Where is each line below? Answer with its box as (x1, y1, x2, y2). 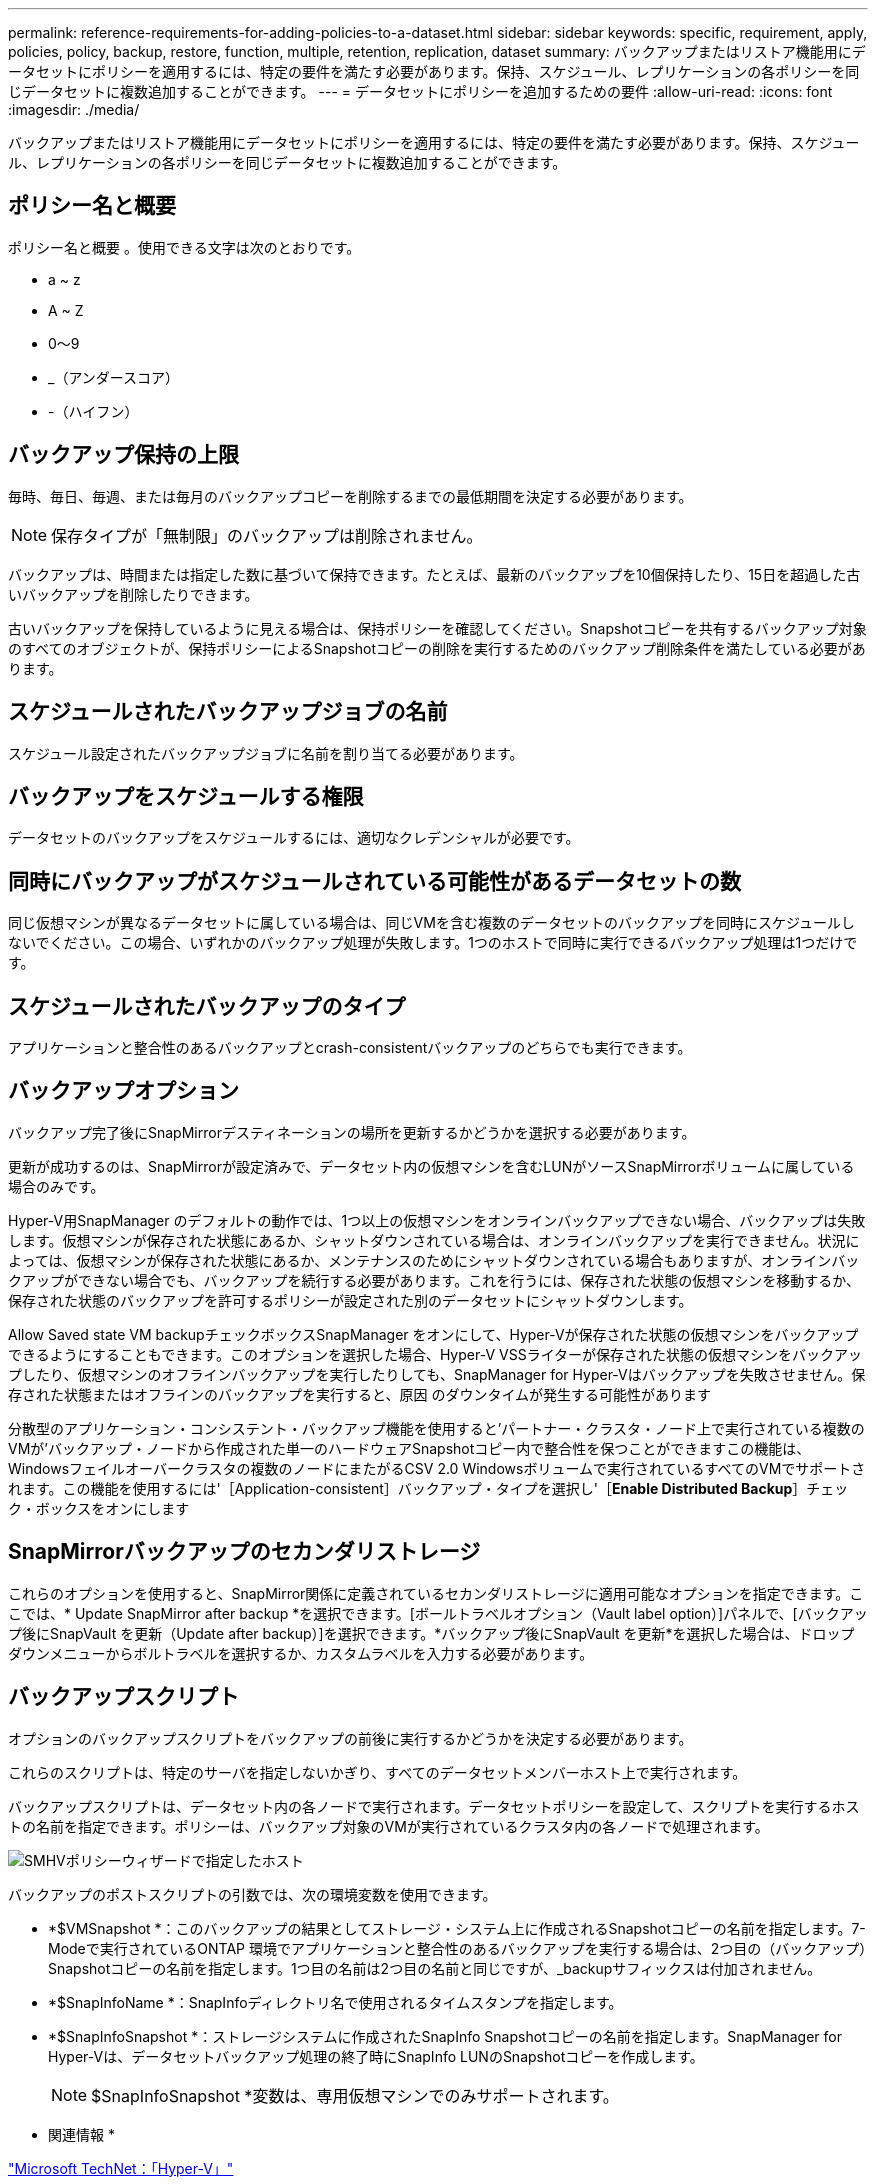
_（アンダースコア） (48, 368, 180, 386)
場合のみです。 (8, 1177, 105, 1195)
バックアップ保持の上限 (8, 442, 239, 468)
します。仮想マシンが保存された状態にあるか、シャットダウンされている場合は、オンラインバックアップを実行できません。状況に (8, 1231, 860, 1249)
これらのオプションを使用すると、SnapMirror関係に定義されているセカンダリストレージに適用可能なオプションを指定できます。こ (8, 1584, 864, 1602)
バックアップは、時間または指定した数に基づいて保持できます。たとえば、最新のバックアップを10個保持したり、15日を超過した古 (8, 565, 861, 583)
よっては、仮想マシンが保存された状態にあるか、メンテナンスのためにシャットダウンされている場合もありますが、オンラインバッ (8, 1251, 860, 1269)
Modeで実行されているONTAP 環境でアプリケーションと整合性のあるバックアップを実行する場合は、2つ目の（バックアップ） (48, 1939, 867, 1957)
